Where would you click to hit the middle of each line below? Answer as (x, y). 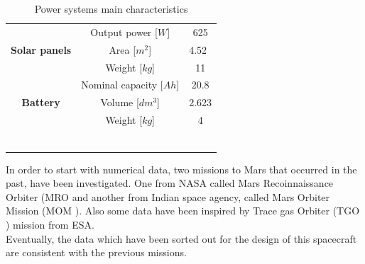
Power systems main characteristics (111, 8)
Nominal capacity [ (122, 85)
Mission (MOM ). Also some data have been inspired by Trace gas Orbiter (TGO (183, 211)
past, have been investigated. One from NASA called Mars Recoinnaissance (170, 183)
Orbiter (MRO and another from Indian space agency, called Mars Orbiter (168, 196)
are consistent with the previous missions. (96, 252)
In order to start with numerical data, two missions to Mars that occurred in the (181, 169)
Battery (41, 102)
